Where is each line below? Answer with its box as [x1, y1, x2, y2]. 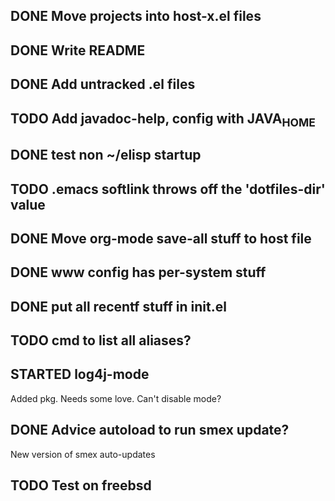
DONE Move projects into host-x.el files [10, 8, 262, 25]
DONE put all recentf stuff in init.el [10, 298, 227, 315]
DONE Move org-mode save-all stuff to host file [10, 230, 312, 247]
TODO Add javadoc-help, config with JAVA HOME [10, 110, 316, 129]
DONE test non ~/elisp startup [10, 147, 202, 164]
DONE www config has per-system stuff [10, 264, 267, 281]
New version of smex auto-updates [10, 448, 156, 460]
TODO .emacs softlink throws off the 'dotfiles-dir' [10, 180, 326, 198]
